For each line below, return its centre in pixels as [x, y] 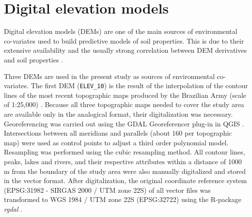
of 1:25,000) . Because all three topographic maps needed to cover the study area [124, 104]
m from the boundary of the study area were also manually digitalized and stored [125, 171]
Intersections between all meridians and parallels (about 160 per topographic [118, 133]
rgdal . [13, 209]
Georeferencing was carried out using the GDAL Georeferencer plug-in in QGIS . [124, 123]
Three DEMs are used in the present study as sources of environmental [110, 76]
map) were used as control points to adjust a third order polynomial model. [116, 142]
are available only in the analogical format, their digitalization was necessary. [118, 114]
